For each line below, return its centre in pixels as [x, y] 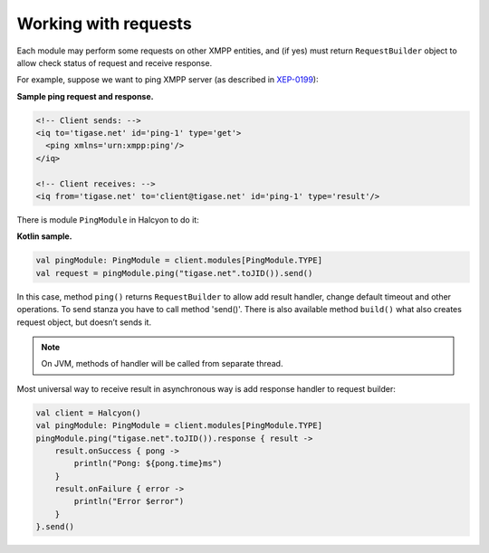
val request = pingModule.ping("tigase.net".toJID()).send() [174, 273]
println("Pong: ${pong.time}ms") [148, 463]
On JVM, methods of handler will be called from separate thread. [162, 364]
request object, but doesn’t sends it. [84, 322]
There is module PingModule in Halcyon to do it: [108, 220]
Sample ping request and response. [85, 96]
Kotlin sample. [44, 236]
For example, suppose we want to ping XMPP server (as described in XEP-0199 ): [168, 80]
